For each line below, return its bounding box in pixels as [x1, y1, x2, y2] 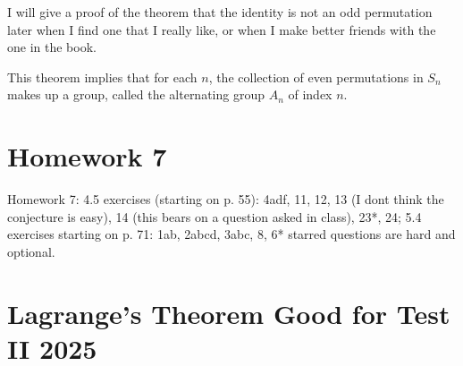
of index [288, 85, 333, 104]
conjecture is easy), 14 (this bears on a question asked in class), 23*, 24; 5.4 [7, 207, 422, 226]
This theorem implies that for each [7, 67, 198, 86]
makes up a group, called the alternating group [7, 85, 265, 104]
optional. [7, 242, 55, 260]
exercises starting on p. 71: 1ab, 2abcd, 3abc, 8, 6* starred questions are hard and [7, 225, 456, 243]
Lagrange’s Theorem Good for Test [7, 294, 450, 331]
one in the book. [7, 38, 97, 56]
